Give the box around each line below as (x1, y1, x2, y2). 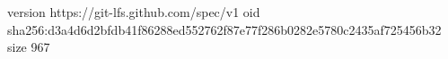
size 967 (7, 38, 50, 56)
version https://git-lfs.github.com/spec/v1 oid (7, 3, 260, 21)
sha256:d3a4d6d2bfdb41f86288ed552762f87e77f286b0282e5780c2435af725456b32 (7, 20, 442, 38)
